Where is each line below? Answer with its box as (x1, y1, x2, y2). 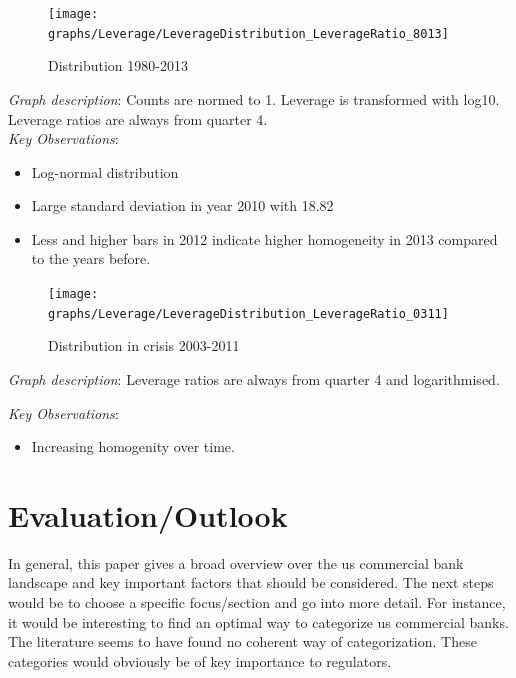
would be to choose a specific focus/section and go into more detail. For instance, (8, 592, 506, 613)
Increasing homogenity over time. (31, 436, 235, 457)
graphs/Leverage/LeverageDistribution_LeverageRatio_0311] (48, 306, 449, 321)
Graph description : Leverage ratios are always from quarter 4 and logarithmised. (8, 368, 500, 389)
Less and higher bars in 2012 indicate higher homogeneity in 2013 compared (31, 228, 498, 249)
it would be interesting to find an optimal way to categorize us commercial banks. (8, 611, 509, 632)
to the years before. (31, 248, 151, 269)
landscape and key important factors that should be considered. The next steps (8, 572, 494, 593)
